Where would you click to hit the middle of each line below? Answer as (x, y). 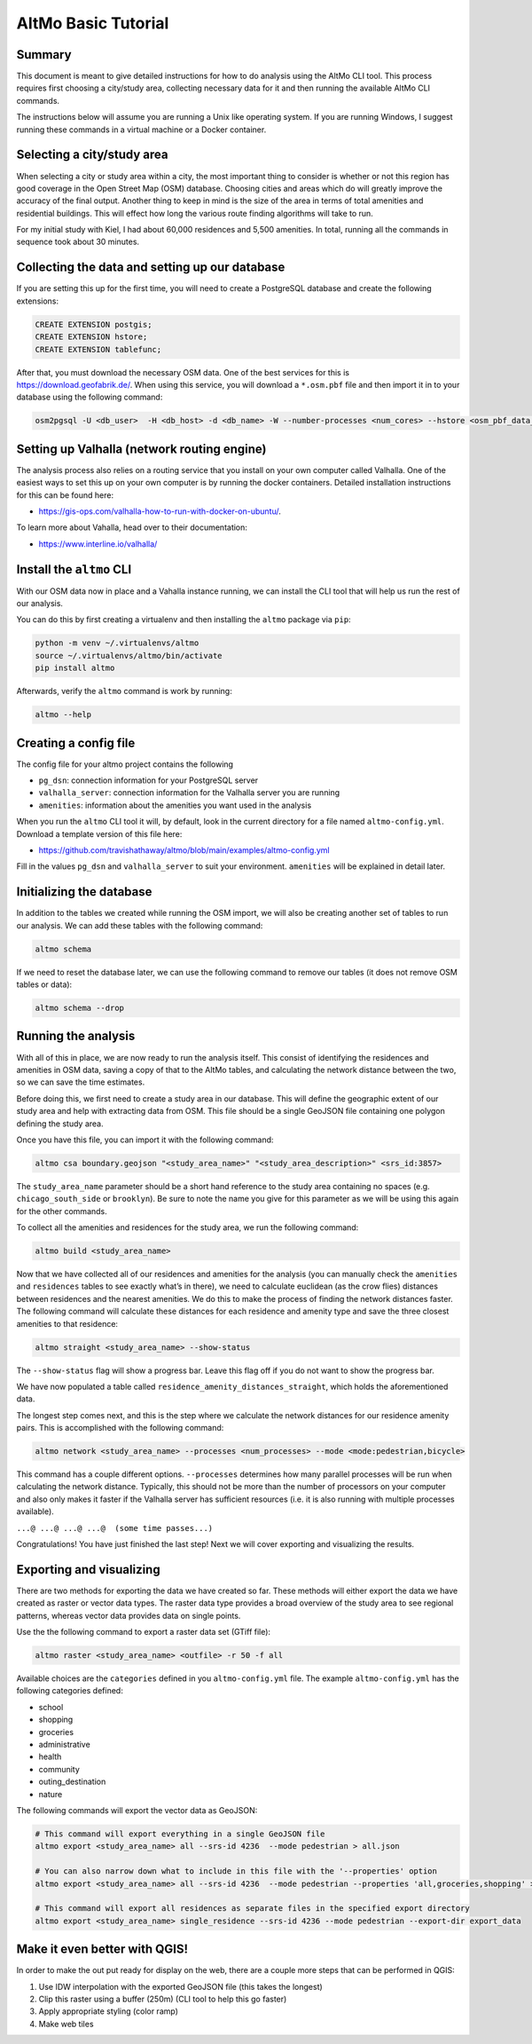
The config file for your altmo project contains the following (125, 764)
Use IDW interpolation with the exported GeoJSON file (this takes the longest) (180, 1986)
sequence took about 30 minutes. (78, 242)
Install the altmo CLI (74, 569)
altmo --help (63, 715)
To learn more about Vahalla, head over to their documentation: (132, 527)
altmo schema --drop (79, 1008)
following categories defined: (70, 1691)
